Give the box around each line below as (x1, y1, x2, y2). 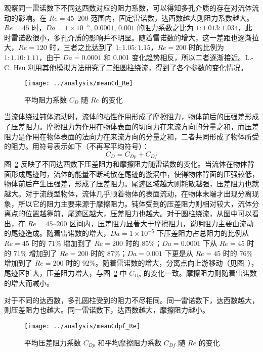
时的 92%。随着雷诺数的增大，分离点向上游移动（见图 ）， (66, 258, 258, 268)
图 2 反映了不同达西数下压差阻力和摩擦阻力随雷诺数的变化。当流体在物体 (4, 159, 247, 169)
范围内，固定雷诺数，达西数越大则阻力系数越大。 (91, 12, 254, 23)
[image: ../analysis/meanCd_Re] (24, 80, 133, 87)
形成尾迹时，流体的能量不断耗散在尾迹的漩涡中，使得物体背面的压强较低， (11, 168, 259, 179)
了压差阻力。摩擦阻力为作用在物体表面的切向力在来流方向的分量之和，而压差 (4, 121, 259, 131)
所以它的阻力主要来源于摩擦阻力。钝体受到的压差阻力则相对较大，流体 (18, 198, 252, 209)
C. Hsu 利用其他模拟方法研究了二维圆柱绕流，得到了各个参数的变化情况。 (4, 62, 248, 72)
